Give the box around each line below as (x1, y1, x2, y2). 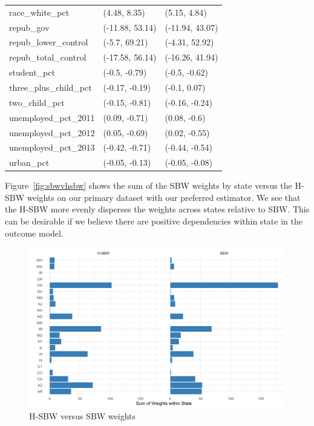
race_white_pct (9, 5, 70, 18)
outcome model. (5, 226, 64, 239)
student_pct (9, 66, 55, 79)
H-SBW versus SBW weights (29, 410, 136, 422)
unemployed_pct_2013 (9, 141, 95, 154)
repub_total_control (9, 51, 87, 64)
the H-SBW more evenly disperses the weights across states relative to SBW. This (5, 203, 310, 215)
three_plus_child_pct (9, 80, 92, 93)
